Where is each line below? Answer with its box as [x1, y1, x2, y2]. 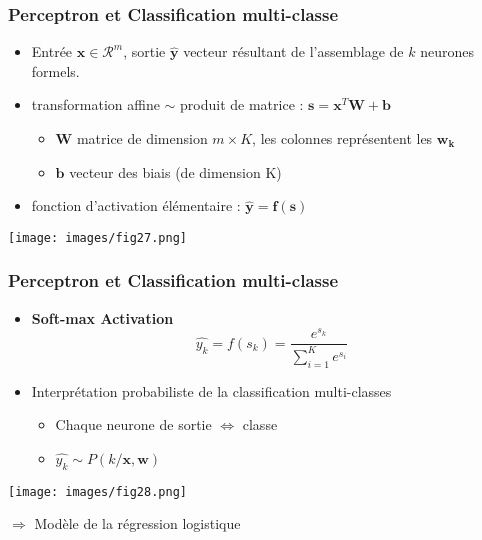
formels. [31, 60, 80, 81]
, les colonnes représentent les [252, 128, 433, 148]
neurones [420, 41, 474, 62]
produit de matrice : [180, 94, 304, 115]
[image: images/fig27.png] [8, 230, 187, 245]
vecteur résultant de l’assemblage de [183, 41, 404, 62]
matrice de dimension [76, 128, 208, 148]
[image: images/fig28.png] [8, 484, 187, 499]
